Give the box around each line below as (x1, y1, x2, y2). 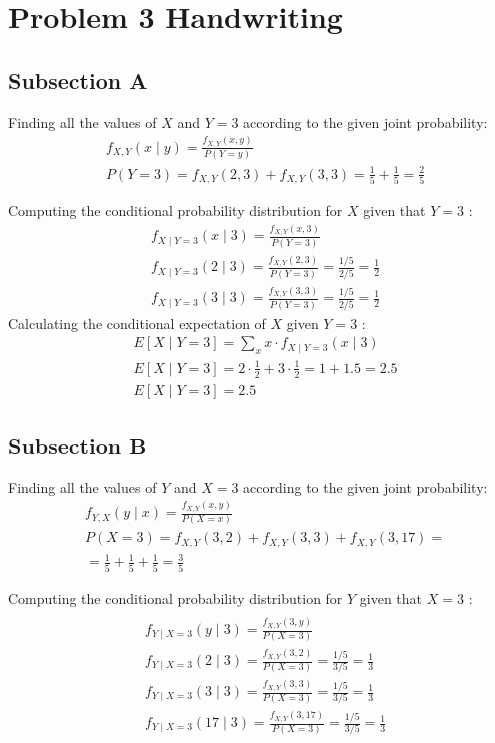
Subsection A (8, 64, 148, 95)
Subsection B (8, 429, 147, 460)
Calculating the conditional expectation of (8, 312, 266, 333)
